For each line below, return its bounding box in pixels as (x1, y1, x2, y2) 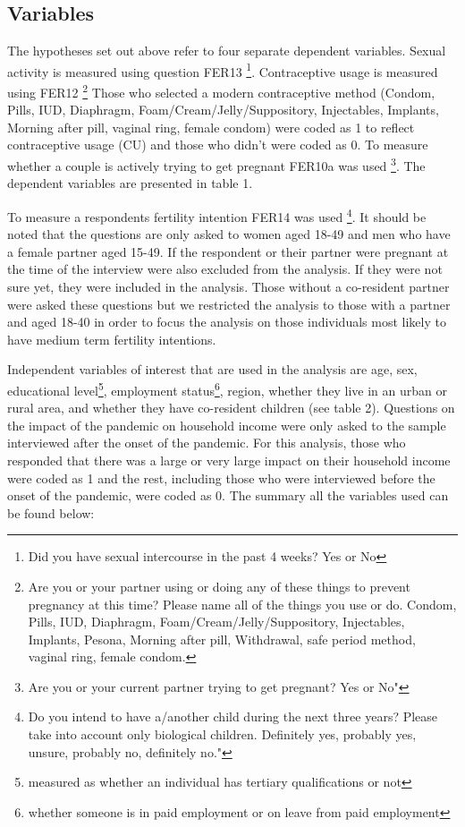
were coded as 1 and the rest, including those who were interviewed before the (7, 468, 435, 487)
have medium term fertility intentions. (7, 329, 216, 348)
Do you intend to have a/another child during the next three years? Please (28, 707, 438, 726)
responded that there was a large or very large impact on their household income (7, 450, 451, 469)
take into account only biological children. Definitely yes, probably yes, (28, 725, 417, 744)
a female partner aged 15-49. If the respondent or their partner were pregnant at (7, 242, 449, 260)
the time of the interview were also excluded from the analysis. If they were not (7, 260, 443, 278)
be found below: (7, 503, 95, 522)
